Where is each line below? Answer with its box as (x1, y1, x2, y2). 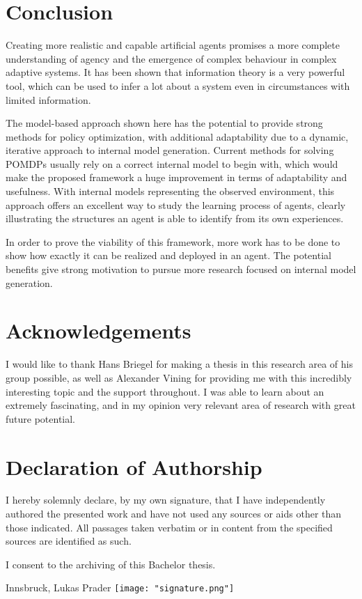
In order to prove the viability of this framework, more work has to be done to (6, 234, 340, 249)
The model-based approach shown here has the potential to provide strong (6, 116, 323, 130)
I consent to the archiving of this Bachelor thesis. (6, 557, 216, 571)
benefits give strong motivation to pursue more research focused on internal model (6, 262, 356, 277)
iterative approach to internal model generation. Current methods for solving (6, 143, 334, 157)
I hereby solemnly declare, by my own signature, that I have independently (6, 492, 326, 507)
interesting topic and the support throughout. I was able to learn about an (6, 384, 324, 398)
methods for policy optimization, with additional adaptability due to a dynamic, (6, 129, 349, 143)
